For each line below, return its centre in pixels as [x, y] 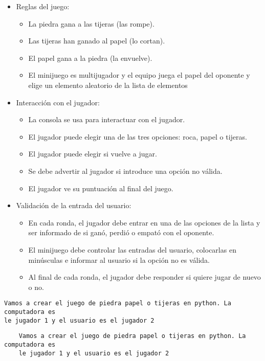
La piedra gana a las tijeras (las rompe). [91, 23]
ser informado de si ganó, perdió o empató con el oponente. [121, 232]
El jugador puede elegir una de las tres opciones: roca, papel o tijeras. [138, 136]
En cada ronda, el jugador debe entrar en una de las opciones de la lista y [144, 222]
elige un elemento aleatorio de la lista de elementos [108, 85]
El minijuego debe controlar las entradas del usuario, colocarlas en [132, 249]
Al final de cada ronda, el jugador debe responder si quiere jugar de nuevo [145, 277]
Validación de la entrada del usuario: [74, 205]
